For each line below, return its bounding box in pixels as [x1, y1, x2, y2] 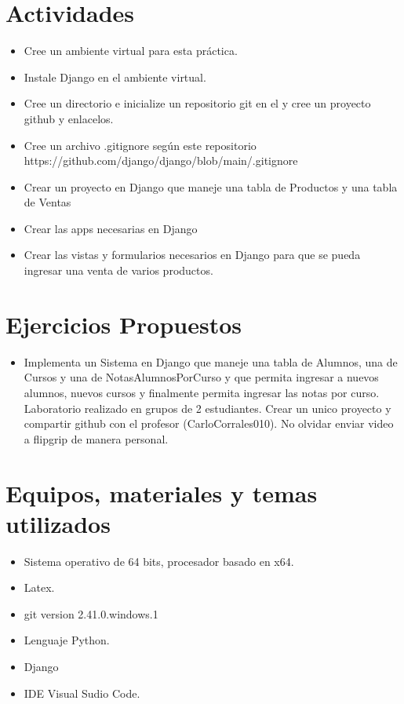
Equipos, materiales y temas [5, 476, 318, 509]
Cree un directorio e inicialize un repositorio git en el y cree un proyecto [24, 95, 371, 111]
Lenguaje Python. [24, 632, 110, 648]
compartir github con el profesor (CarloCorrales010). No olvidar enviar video [24, 415, 394, 432]
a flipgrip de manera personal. [24, 430, 169, 447]
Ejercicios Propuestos [5, 308, 242, 340]
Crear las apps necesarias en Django [24, 220, 198, 236]
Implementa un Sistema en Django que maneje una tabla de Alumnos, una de [24, 353, 398, 370]
